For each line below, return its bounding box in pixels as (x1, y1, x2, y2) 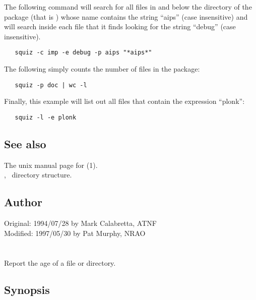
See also (4, 136, 46, 151)
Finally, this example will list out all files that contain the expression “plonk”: (4, 96, 245, 106)
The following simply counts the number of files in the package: (4, 64, 200, 74)
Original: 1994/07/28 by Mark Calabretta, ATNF (4, 218, 157, 228)
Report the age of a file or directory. (4, 257, 116, 268)
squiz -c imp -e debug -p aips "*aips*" (15, 49, 152, 56)
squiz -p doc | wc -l (15, 81, 87, 89)
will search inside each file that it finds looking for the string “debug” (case (4, 21, 236, 32)
